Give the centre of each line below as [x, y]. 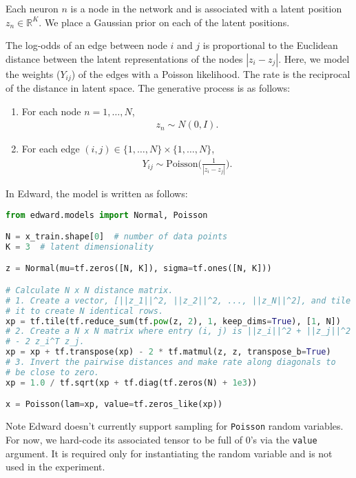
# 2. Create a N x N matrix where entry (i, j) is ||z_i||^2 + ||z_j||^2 [178, 331]
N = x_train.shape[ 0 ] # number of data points [117, 237]
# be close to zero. [53, 372]
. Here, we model [314, 58]
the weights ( [33, 73]
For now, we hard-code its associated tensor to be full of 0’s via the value [161, 439]
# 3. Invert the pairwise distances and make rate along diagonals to [171, 362]
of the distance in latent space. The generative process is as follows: [148, 88]
